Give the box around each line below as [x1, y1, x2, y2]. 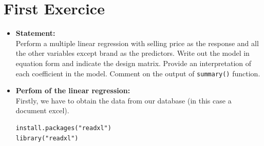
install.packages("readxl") [15, 124, 111, 132]
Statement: [15, 28, 55, 38]
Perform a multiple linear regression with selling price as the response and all [15, 37, 259, 48]
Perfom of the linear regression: [15, 85, 130, 96]
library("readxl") [15, 134, 79, 142]
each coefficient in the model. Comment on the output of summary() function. [15, 68, 260, 78]
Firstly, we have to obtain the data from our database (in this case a [15, 95, 232, 106]
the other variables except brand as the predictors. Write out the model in [15, 48, 250, 58]
